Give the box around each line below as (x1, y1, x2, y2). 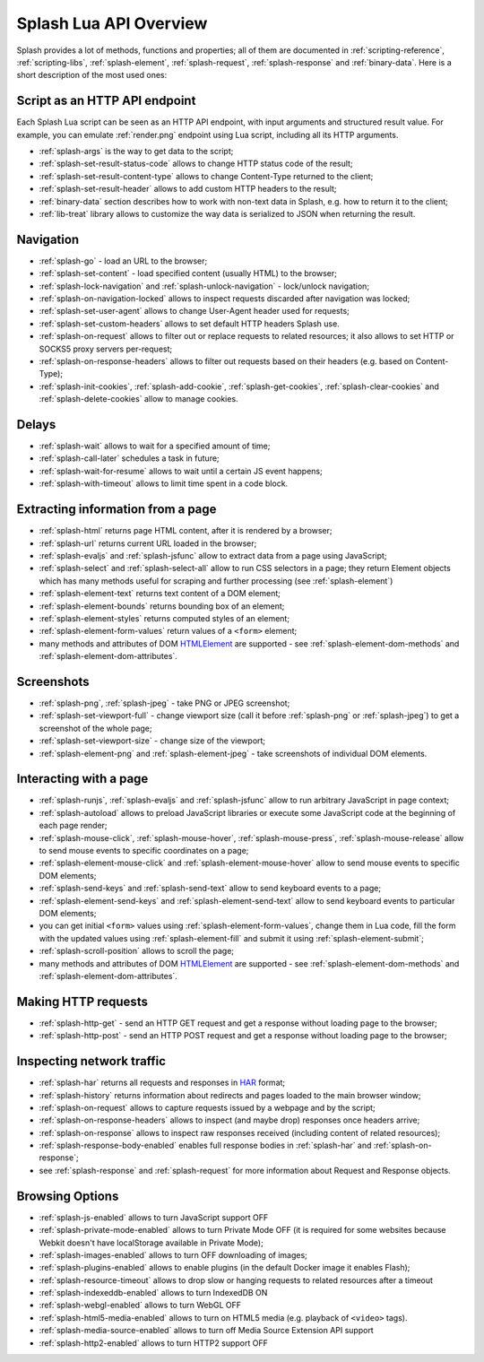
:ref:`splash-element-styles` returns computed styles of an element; (39, 612, 290, 623)
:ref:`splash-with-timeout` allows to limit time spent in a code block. (39, 478, 289, 489)
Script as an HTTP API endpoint (16, 93, 196, 108)
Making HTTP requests (16, 993, 148, 1009)
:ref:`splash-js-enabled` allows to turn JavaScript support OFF (39, 1211, 269, 1223)
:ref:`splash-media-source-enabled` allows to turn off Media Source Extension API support (39, 1325, 374, 1336)
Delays (16, 417, 56, 432)
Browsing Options (16, 1188, 119, 1203)
